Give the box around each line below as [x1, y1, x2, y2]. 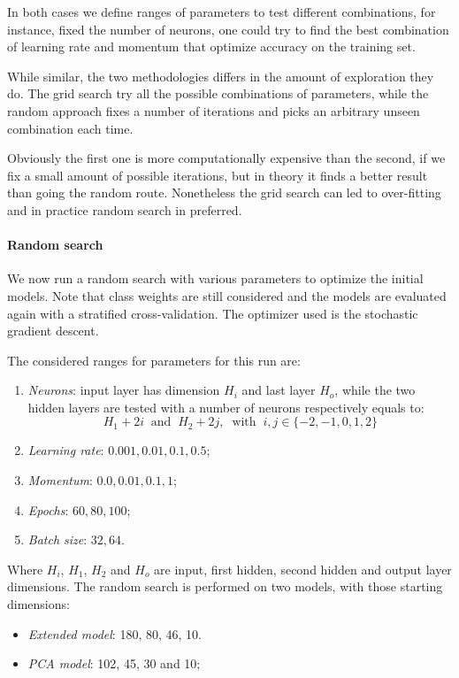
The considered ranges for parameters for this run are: [7, 351, 301, 369]
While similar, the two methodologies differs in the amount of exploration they [7, 66, 434, 85]
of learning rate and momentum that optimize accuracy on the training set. [7, 37, 416, 56]
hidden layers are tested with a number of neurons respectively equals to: [27, 397, 425, 416]
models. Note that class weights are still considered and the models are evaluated [7, 286, 447, 304]
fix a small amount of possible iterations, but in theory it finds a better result [7, 166, 428, 184]
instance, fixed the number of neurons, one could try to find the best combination [7, 19, 449, 38]
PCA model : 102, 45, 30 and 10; [27, 654, 201, 673]
